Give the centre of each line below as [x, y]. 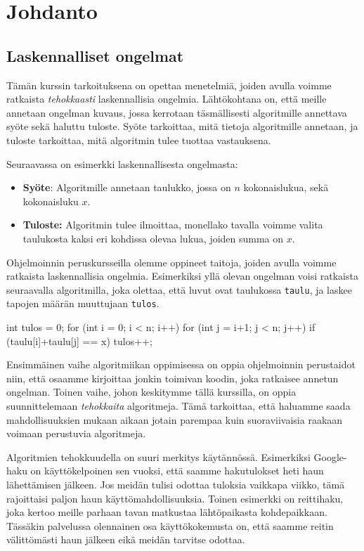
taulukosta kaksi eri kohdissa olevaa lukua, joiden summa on [153, 238]
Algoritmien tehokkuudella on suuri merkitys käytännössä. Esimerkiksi [158, 456]
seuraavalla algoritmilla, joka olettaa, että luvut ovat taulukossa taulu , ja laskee [179, 289]
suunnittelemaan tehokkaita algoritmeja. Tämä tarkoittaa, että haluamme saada [178, 405]
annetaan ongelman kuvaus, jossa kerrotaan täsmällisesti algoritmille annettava [177, 112]
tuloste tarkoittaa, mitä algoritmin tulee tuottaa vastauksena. [139, 140]
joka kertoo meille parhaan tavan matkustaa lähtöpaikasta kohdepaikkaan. [167, 512]
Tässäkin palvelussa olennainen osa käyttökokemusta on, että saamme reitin [170, 525]
